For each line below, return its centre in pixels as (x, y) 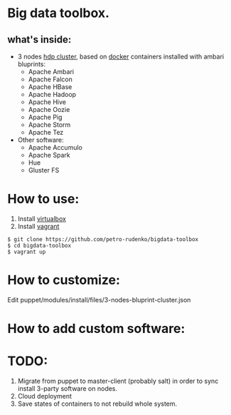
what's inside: (39, 40)
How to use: (43, 199)
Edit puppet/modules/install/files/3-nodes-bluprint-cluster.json (99, 299)
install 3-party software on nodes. (68, 389)
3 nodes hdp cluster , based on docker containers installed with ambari (121, 56)
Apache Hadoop (52, 94)
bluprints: (32, 64)
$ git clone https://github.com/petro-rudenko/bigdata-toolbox (103, 239)
